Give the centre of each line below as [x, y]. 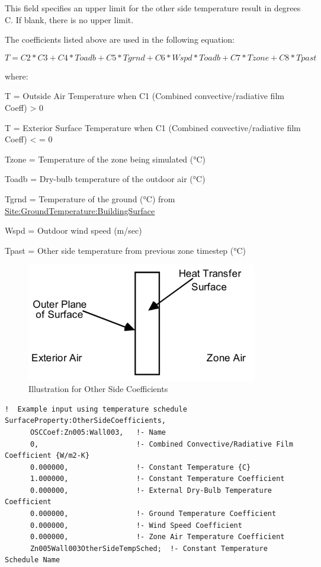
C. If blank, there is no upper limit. [69, 19]
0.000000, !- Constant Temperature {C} [140, 467]
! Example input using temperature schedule [96, 409]
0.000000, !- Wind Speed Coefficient [136, 525]
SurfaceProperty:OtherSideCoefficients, [86, 421]
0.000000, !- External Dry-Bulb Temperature [151, 490]
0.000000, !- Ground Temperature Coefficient [153, 514]
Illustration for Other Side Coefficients [98, 389]
